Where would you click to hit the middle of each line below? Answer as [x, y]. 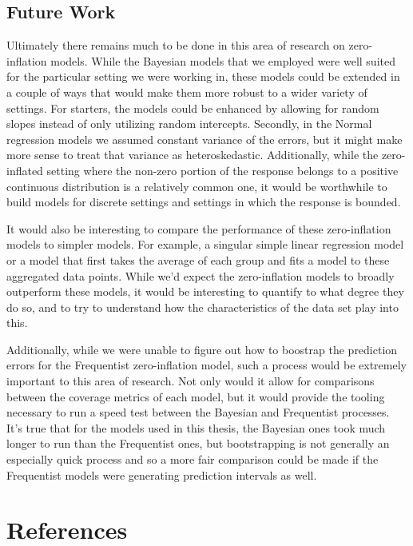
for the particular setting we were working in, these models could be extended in [203, 76]
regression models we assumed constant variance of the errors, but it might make [205, 139]
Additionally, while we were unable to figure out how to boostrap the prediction [202, 349]
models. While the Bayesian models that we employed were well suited [223, 60]
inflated [25, 170]
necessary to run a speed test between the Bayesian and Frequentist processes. [198, 412]
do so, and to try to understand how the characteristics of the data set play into [203, 307]
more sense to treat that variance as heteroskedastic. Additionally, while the [193, 155]
